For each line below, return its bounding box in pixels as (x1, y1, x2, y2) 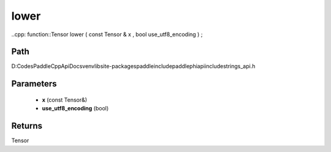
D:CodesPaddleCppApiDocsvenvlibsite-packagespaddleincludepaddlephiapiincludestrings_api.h (11, 63, 256, 70)
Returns (11, 121, 43, 131)
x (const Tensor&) (42, 96, 88, 104)
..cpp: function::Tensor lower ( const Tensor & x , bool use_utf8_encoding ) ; (11, 31, 203, 38)
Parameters (11, 78, 57, 89)
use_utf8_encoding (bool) (42, 105, 109, 112)
